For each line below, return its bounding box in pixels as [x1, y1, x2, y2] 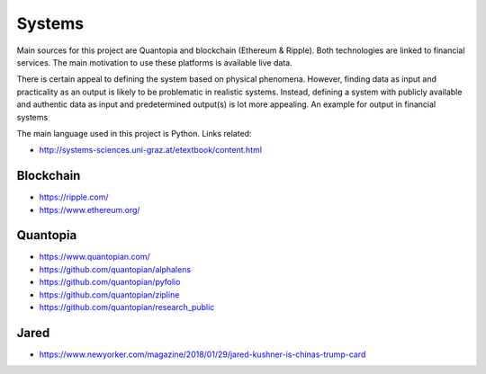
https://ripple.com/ [39, 191, 109, 202]
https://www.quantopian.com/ [39, 252, 150, 263]
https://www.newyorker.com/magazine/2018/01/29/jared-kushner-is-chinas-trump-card [39, 349, 366, 360]
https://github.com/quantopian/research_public [39, 302, 215, 313]
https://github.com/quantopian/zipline [39, 289, 180, 300]
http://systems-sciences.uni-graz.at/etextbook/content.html [39, 145, 263, 156]
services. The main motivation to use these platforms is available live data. [16, 57, 292, 67]
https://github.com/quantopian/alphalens [39, 263, 192, 274]
